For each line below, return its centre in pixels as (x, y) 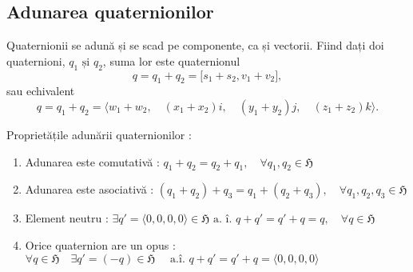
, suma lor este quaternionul (171, 60)
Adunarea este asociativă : (89, 189)
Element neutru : (67, 218)
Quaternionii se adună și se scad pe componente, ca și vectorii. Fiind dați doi (195, 45)
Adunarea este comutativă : (92, 161)
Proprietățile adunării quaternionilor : (99, 134)
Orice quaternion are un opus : (100, 244)
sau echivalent (41, 91)
